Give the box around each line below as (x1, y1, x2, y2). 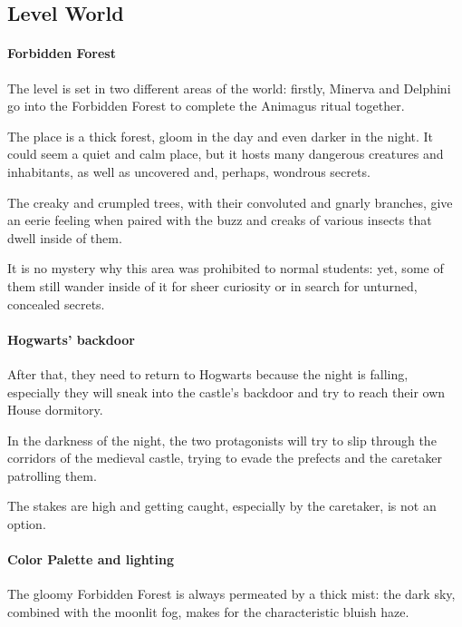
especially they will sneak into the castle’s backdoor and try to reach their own (7, 382, 446, 401)
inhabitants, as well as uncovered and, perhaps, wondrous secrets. (7, 162, 371, 181)
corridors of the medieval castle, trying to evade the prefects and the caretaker (7, 448, 442, 467)
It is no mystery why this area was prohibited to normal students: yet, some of (7, 259, 444, 278)
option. (7, 514, 46, 534)
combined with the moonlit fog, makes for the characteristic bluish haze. (7, 603, 409, 622)
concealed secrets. (7, 294, 105, 313)
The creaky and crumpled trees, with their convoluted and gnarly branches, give (7, 192, 453, 211)
